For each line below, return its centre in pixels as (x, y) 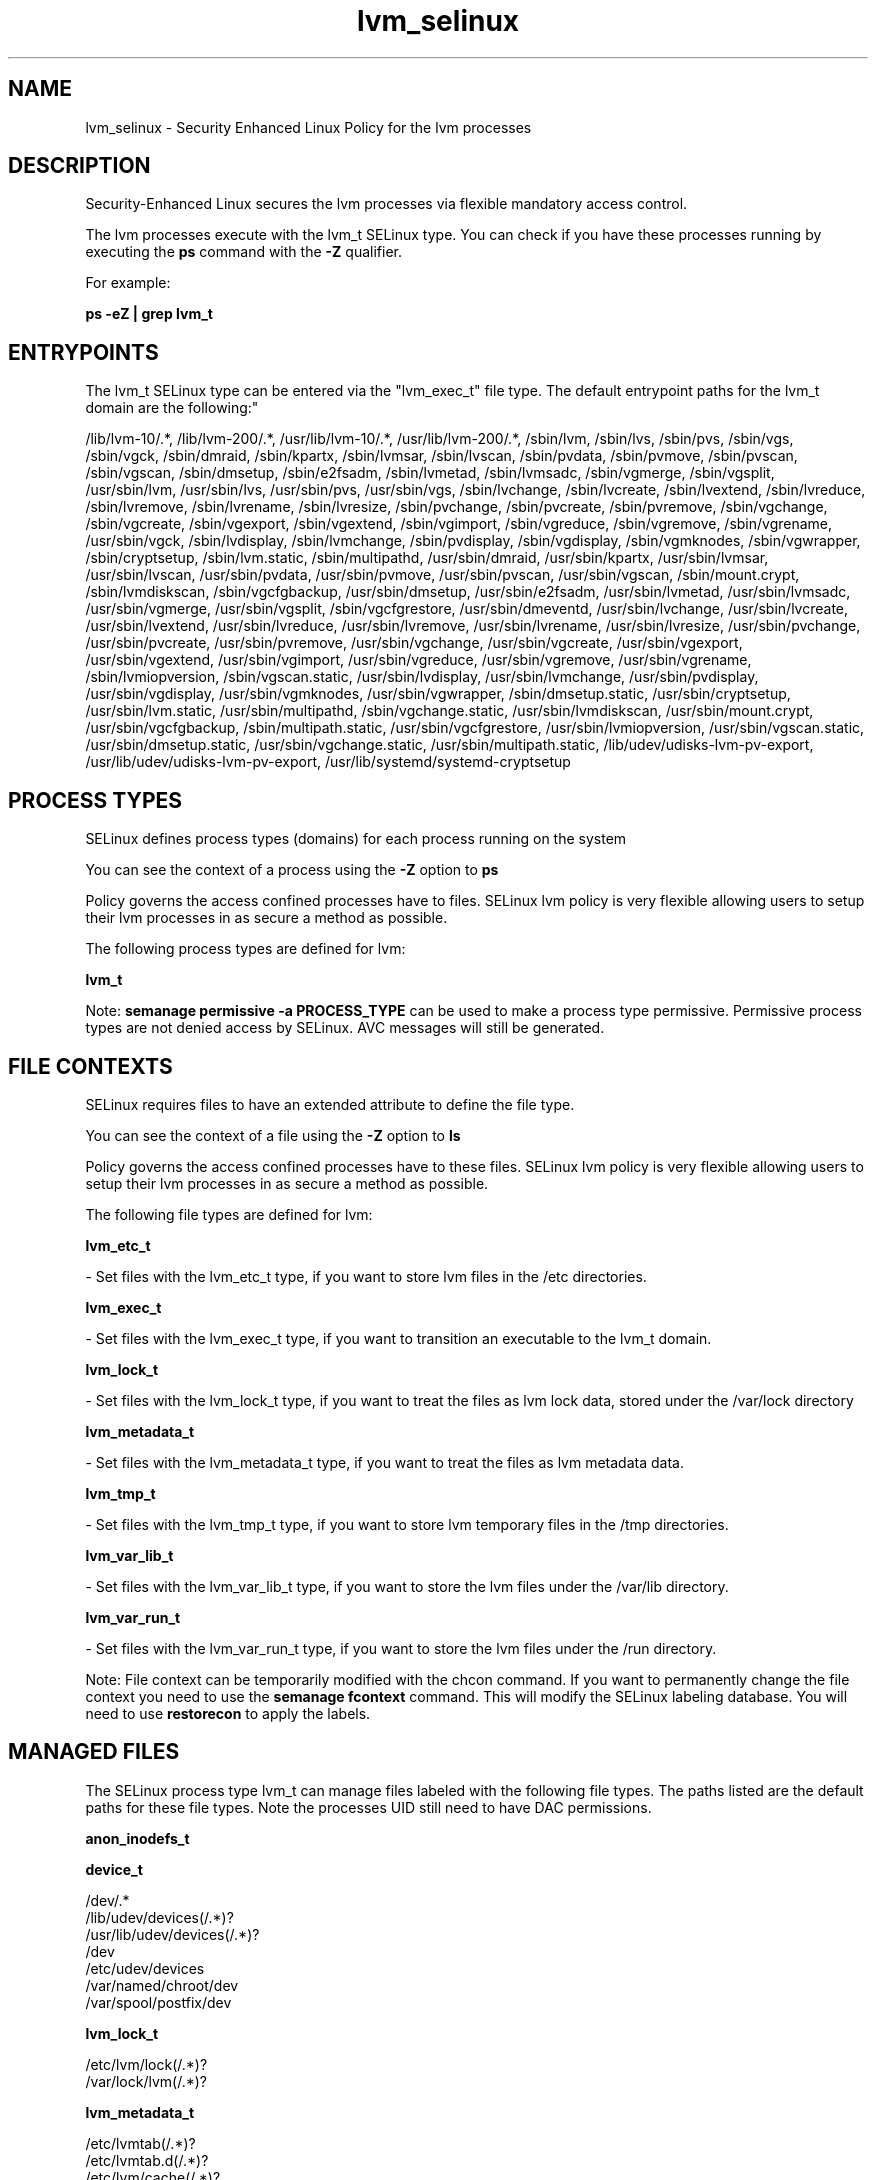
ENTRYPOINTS (83, 352)
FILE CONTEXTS (90, 1066)
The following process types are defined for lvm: (245, 949)
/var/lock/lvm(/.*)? (146, 2081)
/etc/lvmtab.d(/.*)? (147, 2160)
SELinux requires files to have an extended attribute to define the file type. (330, 1104)
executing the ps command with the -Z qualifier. (243, 252)
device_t (114, 1869)
